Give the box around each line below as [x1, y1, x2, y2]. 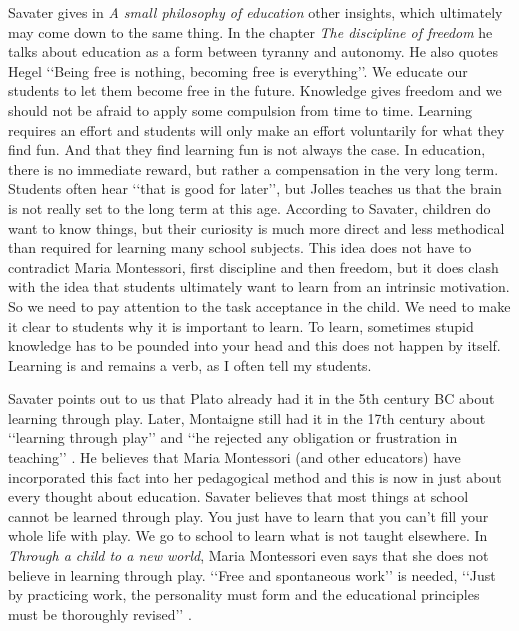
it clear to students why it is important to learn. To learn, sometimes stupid [8, 315, 474, 336]
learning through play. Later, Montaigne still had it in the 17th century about [8, 407, 486, 428]
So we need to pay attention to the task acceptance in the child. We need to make [8, 295, 511, 316]
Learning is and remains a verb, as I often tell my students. [8, 354, 372, 375]
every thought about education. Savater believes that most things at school [8, 486, 469, 507]
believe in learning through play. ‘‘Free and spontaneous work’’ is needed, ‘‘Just [8, 564, 496, 585]
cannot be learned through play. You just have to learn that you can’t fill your [8, 505, 489, 526]
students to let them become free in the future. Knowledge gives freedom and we [8, 80, 502, 101]
